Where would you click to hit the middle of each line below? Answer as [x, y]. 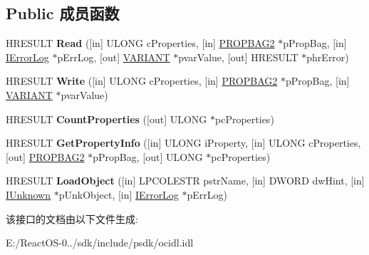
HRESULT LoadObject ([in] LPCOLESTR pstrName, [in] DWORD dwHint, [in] [185, 181]
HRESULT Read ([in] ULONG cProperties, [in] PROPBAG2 [140, 43]
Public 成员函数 [63, 13]
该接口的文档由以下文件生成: [72, 218]
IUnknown [28, 194]
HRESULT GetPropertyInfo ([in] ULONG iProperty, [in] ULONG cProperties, [183, 143]
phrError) [328, 57]
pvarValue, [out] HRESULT [238, 57]
